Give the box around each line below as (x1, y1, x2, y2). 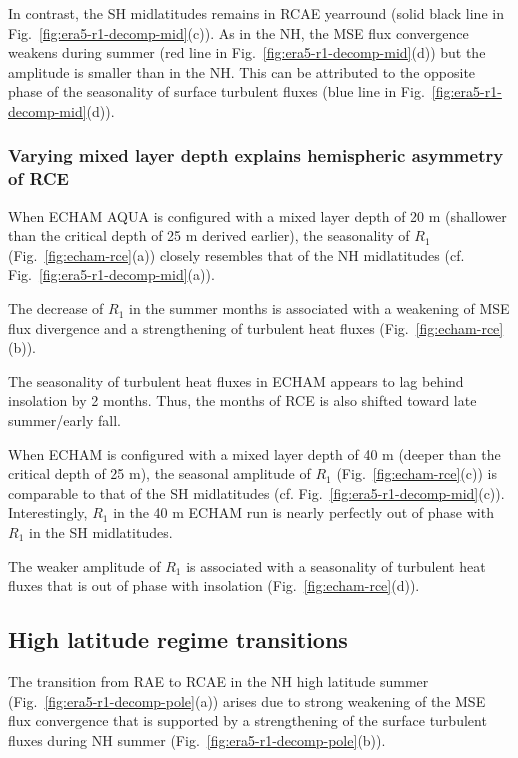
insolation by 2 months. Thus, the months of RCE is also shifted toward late (8, 390, 477, 411)
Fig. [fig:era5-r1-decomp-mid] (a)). (8, 264, 215, 285)
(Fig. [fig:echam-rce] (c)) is (336, 463, 497, 484)
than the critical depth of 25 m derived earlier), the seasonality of (8, 225, 410, 246)
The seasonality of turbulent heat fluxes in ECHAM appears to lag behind (8, 370, 464, 391)
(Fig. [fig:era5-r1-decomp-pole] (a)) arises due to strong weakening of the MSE (8, 690, 486, 711)
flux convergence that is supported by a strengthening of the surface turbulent (8, 710, 487, 731)
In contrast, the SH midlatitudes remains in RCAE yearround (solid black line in (8, 3, 504, 23)
